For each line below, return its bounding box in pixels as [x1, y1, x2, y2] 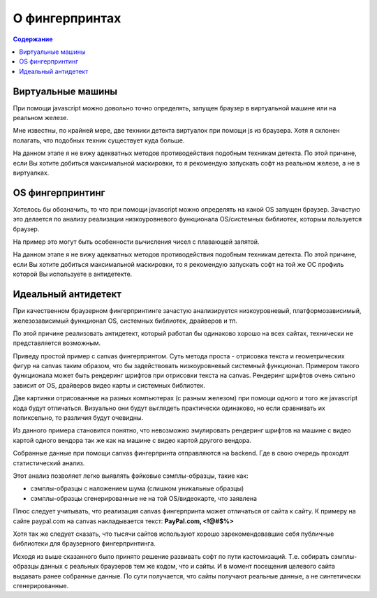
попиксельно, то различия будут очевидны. [13, 414, 143, 422]
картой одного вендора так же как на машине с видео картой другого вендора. [13, 436, 251, 444]
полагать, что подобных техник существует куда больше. [13, 136, 185, 145]
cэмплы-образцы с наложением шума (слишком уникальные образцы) [30, 484, 244, 493]
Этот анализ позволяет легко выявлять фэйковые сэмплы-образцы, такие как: [13, 472, 249, 480]
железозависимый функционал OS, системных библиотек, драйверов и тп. [13, 316, 237, 325]
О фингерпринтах [13, 10, 121, 26]
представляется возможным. [13, 339, 101, 347]
